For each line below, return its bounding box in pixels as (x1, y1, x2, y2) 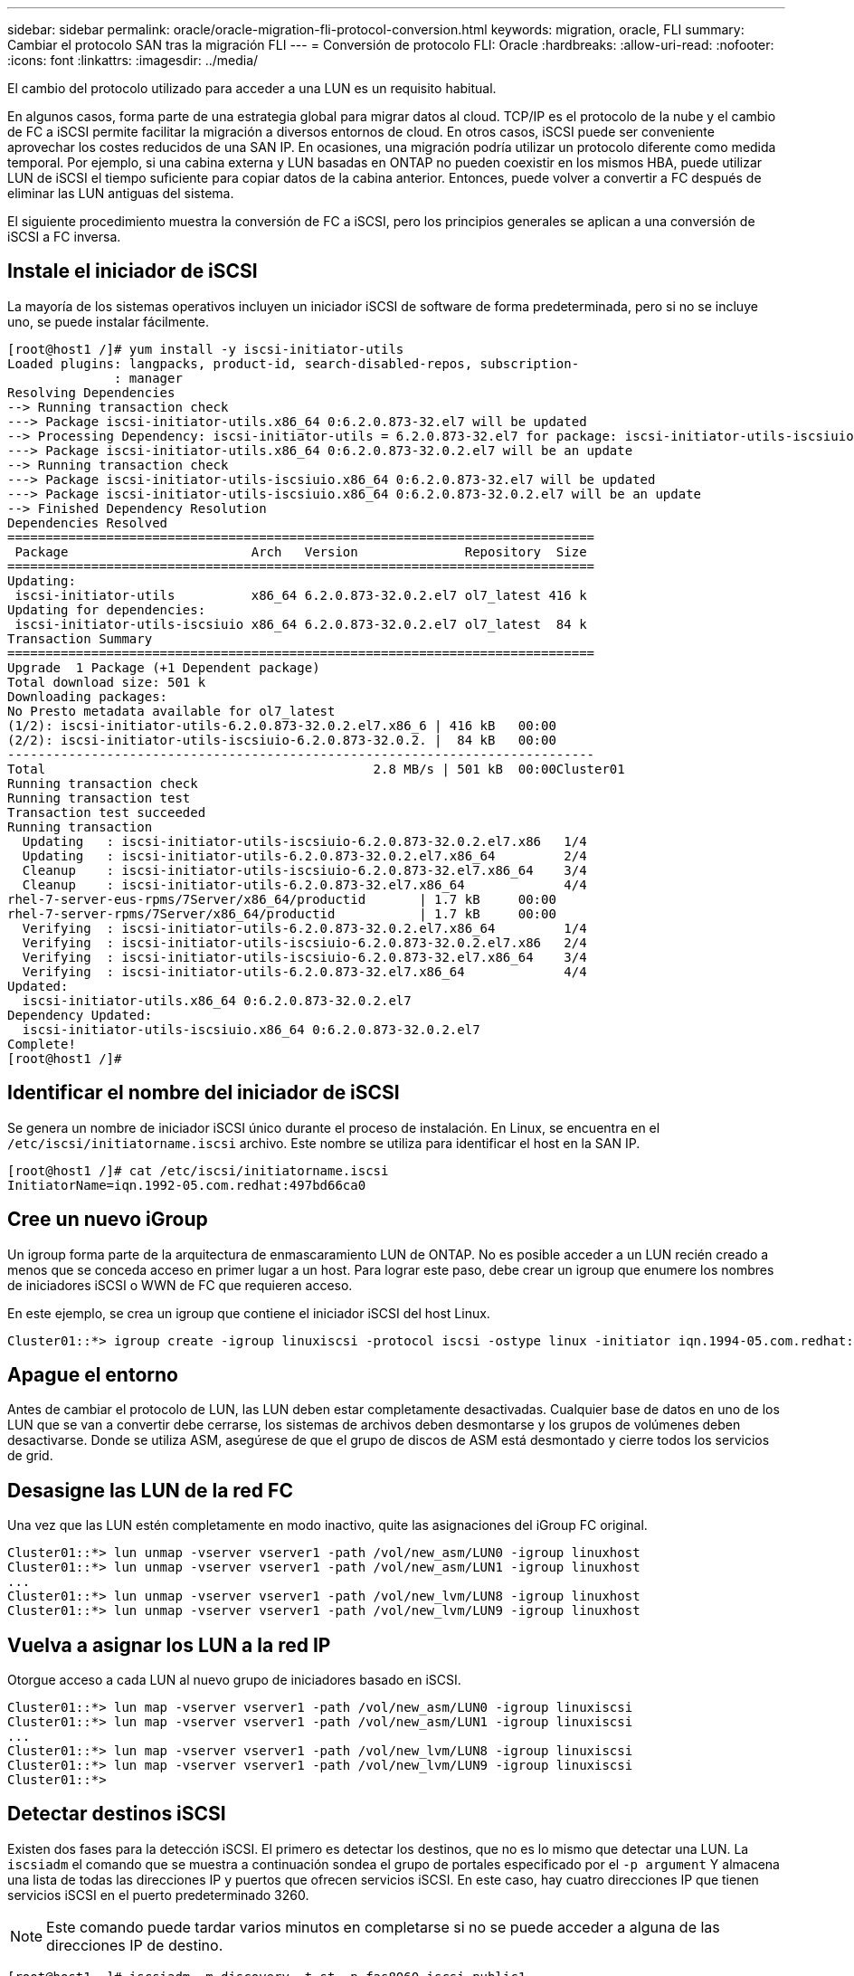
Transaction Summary (7, 631, 153, 646)
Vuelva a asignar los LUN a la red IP (7, 1633, 331, 1657)
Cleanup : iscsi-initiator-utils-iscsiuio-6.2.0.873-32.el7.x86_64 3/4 (22, 862, 587, 878)
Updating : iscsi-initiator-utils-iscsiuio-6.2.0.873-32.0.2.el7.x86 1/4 (22, 833, 587, 849)
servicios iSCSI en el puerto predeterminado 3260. (7, 1886, 309, 1903)
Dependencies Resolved (7, 515, 168, 530)
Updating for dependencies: (7, 602, 206, 617)
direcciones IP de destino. (46, 1935, 223, 1954)
